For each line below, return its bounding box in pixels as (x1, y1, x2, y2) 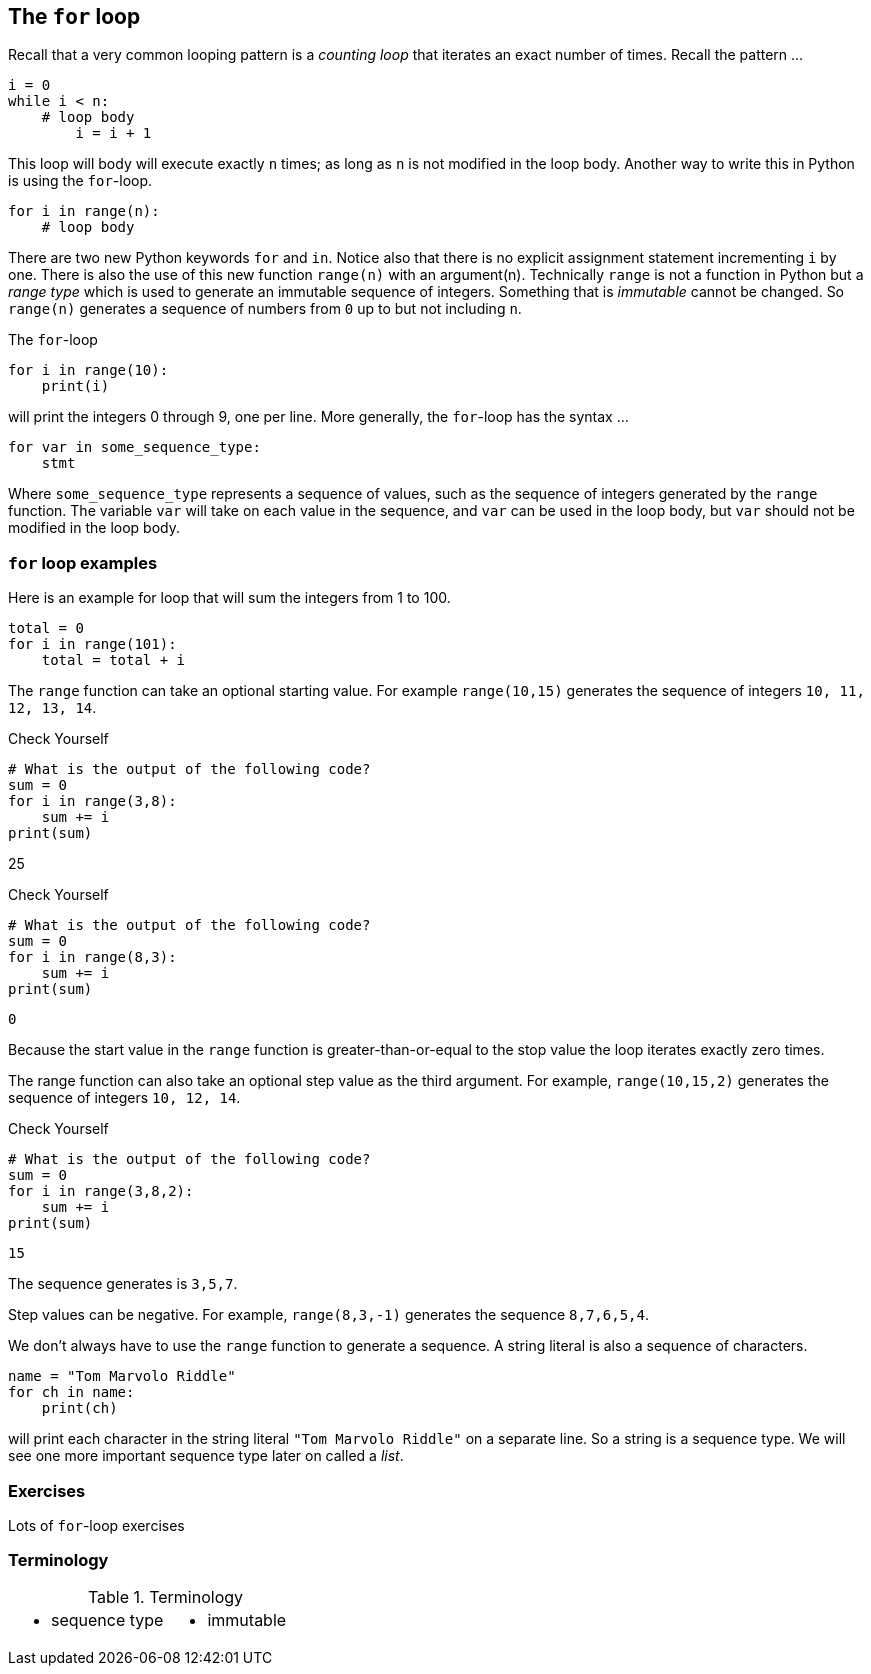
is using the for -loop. (8, 172, 153, 190)
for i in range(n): (8, 203, 160, 220)
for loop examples (8, 552, 158, 573)
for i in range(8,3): (8, 949, 177, 966)
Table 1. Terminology (87, 1586, 244, 1607)
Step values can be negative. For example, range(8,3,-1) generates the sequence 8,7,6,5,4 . (8, 1306, 649, 1324)
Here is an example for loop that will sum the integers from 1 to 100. (8, 589, 451, 607)
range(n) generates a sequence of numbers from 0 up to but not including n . (8, 300, 522, 318)
